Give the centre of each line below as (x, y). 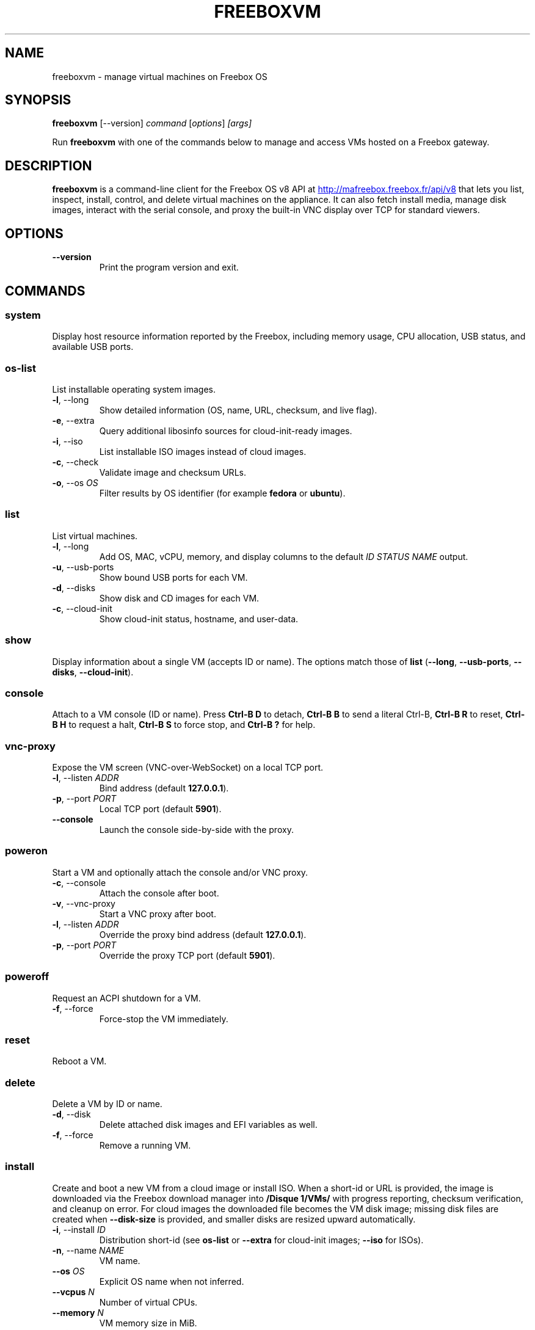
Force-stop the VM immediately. (164, 1019)
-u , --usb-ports (83, 567)
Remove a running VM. (145, 1146)
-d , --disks (74, 587)
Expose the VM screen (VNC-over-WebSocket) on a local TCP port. (188, 768)
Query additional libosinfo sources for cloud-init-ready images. (226, 431)
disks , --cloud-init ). (93, 672)
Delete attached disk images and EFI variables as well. (208, 1125)
